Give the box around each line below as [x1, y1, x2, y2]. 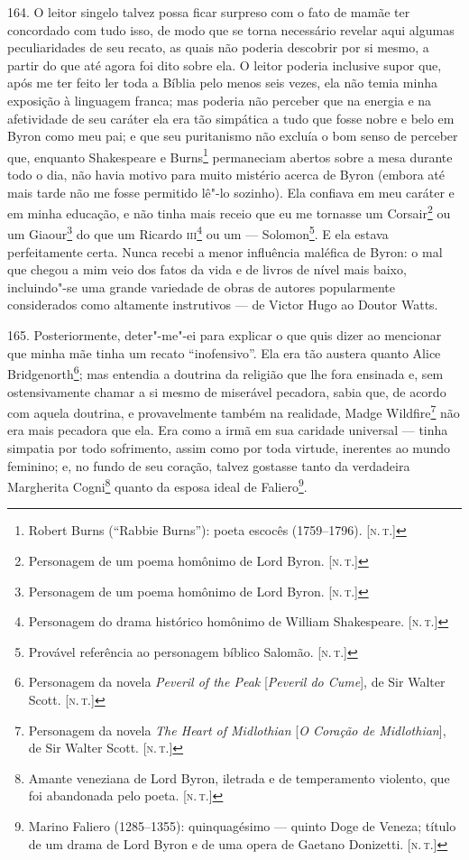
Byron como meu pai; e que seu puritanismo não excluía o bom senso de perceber [7, 126, 458, 145]
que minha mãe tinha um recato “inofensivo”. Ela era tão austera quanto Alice [7, 343, 441, 362]
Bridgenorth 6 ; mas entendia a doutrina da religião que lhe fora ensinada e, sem [7, 362, 444, 383]
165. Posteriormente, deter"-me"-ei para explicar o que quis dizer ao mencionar [7, 326, 442, 345]
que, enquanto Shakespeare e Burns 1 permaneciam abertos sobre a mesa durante [7, 144, 453, 166]
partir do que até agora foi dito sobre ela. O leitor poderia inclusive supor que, [7, 55, 442, 74]
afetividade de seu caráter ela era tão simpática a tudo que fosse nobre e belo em [7, 108, 455, 127]
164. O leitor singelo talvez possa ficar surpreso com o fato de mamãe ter [7, 3, 410, 21]
